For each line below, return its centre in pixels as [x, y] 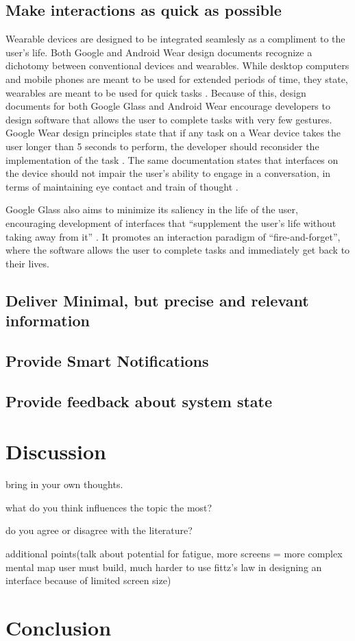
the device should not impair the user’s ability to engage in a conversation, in [168, 173]
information [48, 320]
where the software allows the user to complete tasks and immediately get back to [178, 250]
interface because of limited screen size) [88, 580]
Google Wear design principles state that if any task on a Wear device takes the [173, 133]
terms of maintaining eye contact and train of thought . [122, 186]
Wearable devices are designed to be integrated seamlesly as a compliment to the [175, 39]
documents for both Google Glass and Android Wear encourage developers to [168, 106]
